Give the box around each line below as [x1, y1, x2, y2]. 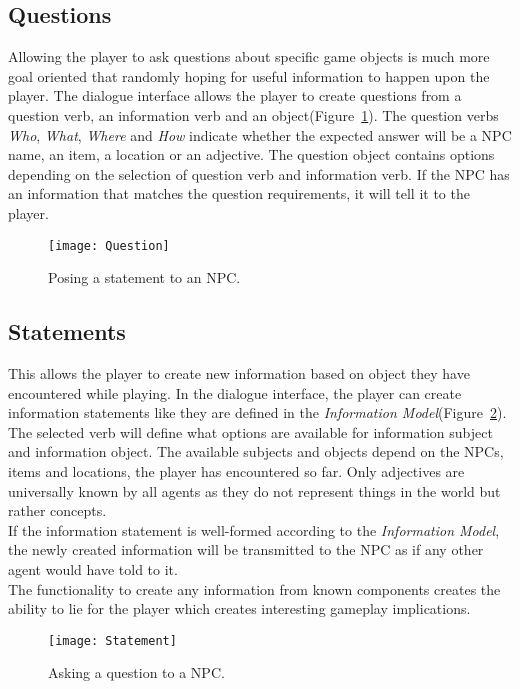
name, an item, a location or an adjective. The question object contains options [8, 144, 495, 165]
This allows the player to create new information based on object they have [8, 363, 470, 383]
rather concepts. [8, 500, 107, 521]
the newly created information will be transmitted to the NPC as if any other [8, 539, 484, 560]
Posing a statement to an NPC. [48, 267, 241, 288]
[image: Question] [48, 238, 170, 253]
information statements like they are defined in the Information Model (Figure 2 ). [8, 402, 507, 423]
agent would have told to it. [8, 558, 178, 579]
